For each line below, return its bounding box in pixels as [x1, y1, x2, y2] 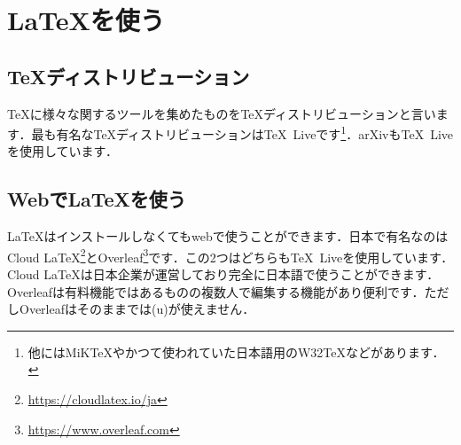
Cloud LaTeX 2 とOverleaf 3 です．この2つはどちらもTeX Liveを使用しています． [7, 245, 454, 266]
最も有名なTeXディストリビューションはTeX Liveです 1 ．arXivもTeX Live [31, 122, 454, 143]
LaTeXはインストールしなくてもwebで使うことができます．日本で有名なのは [7, 227, 449, 246]
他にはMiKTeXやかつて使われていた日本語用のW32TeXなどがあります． [27, 342, 445, 361]
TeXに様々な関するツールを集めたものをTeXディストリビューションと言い [7, 104, 436, 122]
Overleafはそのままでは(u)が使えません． [19, 300, 255, 318]
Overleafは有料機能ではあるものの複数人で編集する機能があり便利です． [7, 282, 425, 301]
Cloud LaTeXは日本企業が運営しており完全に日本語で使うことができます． [7, 265, 440, 284]
